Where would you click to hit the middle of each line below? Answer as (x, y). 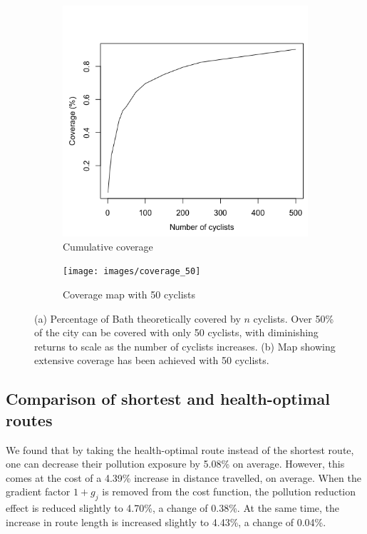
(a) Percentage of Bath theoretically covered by (138, 318)
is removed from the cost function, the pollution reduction (229, 492)
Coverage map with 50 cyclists (129, 294)
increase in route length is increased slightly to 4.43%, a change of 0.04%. (166, 522)
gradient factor (38, 492)
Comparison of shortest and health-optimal (168, 399)
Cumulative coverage (108, 246)
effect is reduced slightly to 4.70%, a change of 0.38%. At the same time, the (173, 508)
